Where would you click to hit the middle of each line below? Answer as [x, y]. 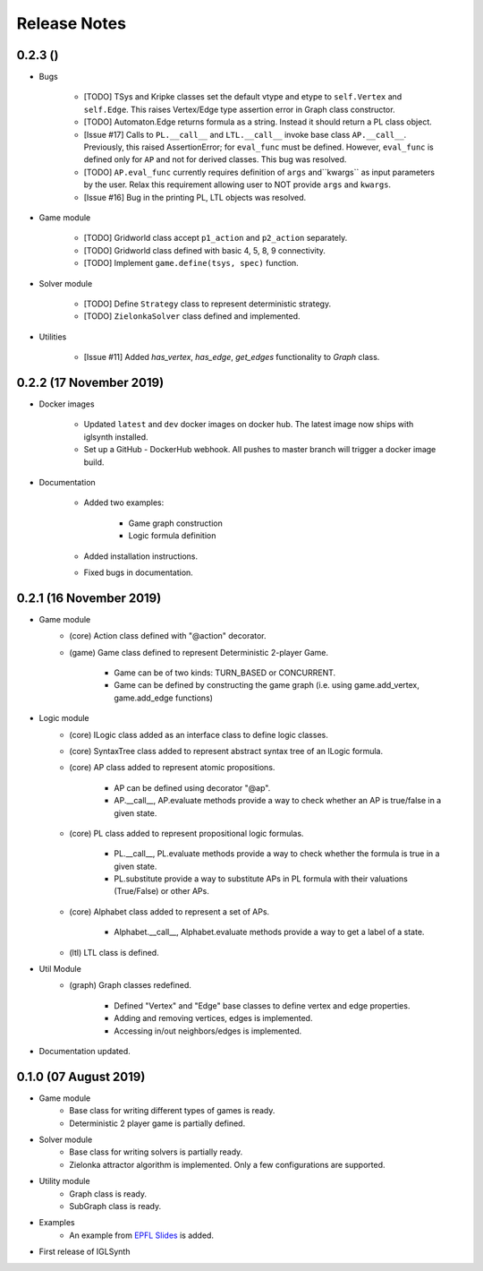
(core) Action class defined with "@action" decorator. [168, 636]
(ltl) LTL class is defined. [114, 952]
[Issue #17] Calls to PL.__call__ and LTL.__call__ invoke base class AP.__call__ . [245, 134]
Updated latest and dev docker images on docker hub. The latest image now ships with [249, 425]
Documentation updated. [85, 1051]
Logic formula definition [172, 536]
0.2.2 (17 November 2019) [90, 382]
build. [94, 462]
